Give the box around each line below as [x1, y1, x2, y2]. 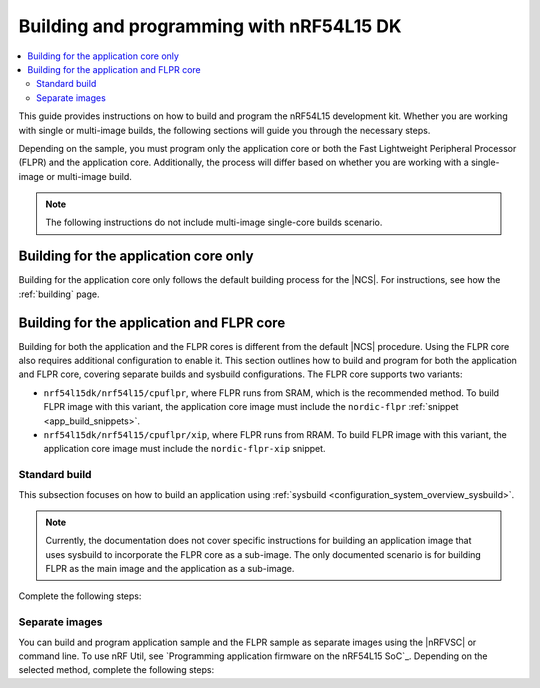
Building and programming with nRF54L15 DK [18, 15, 402, 37]
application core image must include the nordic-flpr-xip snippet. [43, 443, 326, 455]
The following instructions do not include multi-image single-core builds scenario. [45, 216, 383, 229]
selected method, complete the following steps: [18, 664, 215, 676]
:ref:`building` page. [18, 288, 100, 300]
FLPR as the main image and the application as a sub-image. [45, 563, 295, 575]
